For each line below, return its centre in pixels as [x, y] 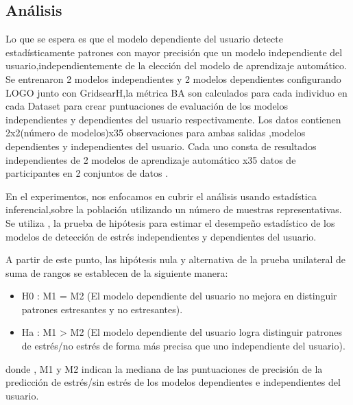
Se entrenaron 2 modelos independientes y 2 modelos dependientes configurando [173, 78]
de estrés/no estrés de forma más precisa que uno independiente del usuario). [183, 346]
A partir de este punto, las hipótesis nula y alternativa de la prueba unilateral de [175, 259]
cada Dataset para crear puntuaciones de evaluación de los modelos [147, 106]
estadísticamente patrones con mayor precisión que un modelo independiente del [174, 52]
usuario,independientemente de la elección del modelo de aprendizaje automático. [176, 65]
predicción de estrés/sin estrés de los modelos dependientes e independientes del [173, 382]
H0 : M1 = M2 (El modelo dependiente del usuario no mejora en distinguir [179, 296]
